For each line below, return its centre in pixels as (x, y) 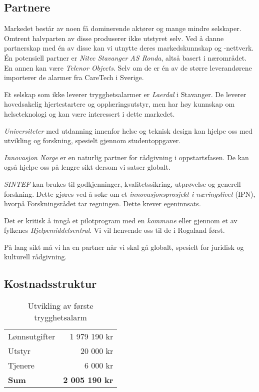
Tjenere (21, 365)
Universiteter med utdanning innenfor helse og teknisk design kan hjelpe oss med (128, 130)
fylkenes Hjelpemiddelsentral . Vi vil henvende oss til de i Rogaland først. (114, 230)
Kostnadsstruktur (50, 284)
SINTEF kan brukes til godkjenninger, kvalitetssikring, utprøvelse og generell (122, 183)
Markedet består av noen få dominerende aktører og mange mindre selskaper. (123, 28)
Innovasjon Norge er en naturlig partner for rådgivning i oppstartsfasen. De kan (126, 157)
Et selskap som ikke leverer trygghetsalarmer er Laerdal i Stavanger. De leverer (125, 94)
